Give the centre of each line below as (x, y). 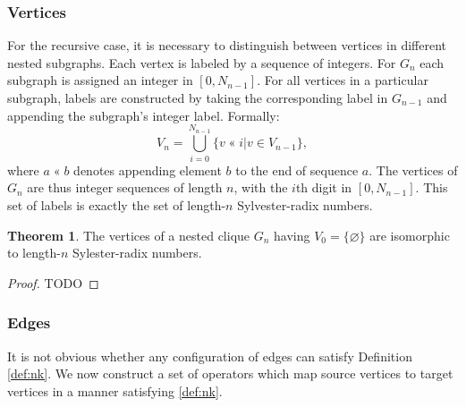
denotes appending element (148, 170)
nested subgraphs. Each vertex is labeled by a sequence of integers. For (202, 62)
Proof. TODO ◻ (53, 282)
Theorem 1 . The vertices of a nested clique (129, 235)
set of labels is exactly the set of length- (117, 204)
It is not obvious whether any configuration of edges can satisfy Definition (210, 356)
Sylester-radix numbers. (137, 253)
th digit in (324, 187)
